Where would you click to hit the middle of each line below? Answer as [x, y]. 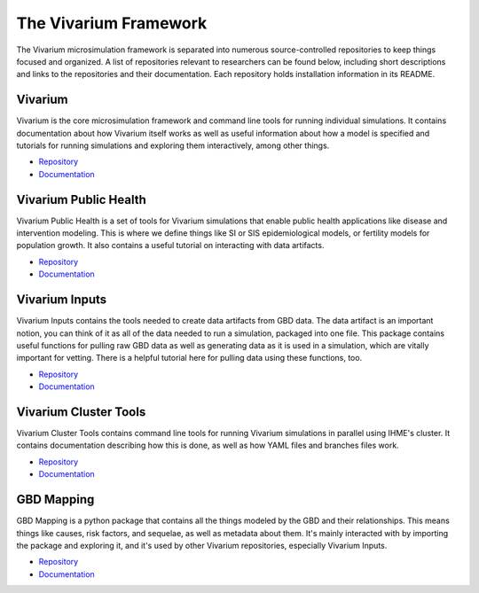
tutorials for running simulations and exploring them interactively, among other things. [173, 145]
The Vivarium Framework [112, 23]
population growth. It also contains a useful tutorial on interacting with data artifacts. [170, 246]
